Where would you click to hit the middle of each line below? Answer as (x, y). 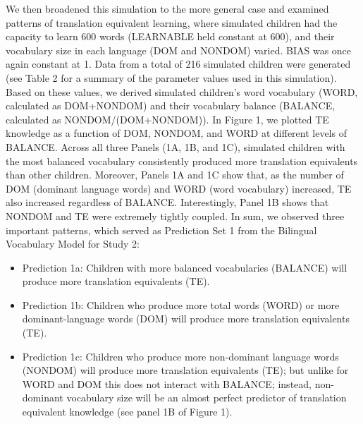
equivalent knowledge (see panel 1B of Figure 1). (127, 412)
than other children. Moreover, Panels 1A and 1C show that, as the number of (175, 175)
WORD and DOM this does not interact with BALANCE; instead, (167, 383)
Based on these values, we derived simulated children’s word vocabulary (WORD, (182, 91)
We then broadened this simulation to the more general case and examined (167, 8)
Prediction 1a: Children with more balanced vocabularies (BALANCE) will (185, 267)
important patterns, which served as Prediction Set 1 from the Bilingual (161, 230)
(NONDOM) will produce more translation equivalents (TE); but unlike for (185, 370)
